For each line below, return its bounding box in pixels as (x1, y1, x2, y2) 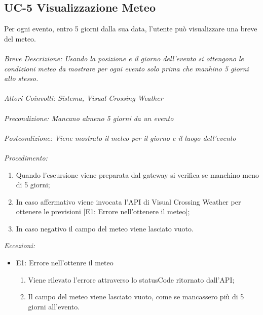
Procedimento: (4, 152, 48, 163)
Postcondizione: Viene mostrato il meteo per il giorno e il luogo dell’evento (4, 132, 236, 143)
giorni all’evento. (28, 301, 80, 311)
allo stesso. (4, 73, 39, 84)
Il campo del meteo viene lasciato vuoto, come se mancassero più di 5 (28, 291, 244, 302)
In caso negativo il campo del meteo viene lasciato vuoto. (16, 223, 194, 233)
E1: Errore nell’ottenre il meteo (16, 257, 114, 268)
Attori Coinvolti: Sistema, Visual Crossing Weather (4, 93, 163, 103)
